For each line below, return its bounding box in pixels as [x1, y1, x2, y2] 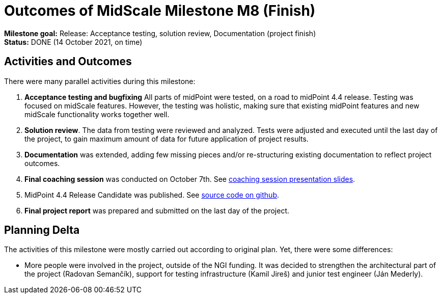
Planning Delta [4, 224, 80, 237]
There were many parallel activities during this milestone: [4, 76, 196, 86]
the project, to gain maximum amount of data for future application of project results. [24, 134, 309, 143]
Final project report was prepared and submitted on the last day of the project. [24, 206, 290, 215]
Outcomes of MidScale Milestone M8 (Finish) [4, 2, 316, 19]
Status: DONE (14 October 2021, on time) [4, 37, 143, 46]
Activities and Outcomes [4, 55, 132, 68]
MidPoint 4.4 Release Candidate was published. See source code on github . [24, 190, 280, 199]
